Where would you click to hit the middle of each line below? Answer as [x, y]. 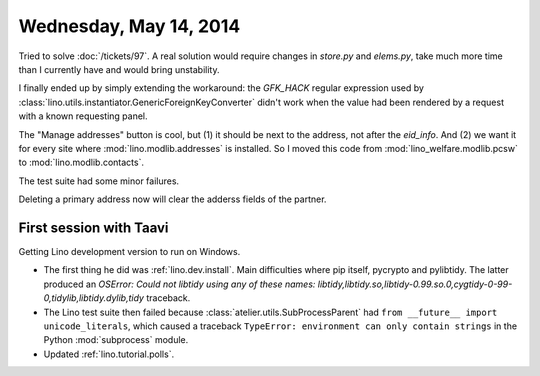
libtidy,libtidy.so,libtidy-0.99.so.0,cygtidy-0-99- [415, 284]
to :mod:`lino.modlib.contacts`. [81, 162]
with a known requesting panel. [83, 116]
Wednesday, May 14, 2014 [129, 26]
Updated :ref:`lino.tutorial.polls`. [109, 354]
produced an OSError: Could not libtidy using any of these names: [179, 284]
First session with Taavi [93, 227]
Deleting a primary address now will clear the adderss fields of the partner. [172, 199]
